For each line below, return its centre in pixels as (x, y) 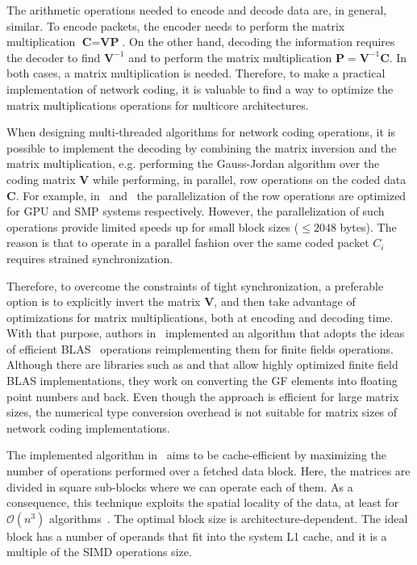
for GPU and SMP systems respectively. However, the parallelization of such (196, 211)
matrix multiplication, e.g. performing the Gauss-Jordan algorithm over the (193, 163)
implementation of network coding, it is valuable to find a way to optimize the (200, 88)
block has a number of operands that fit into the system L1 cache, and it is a (197, 536)
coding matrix (41, 179)
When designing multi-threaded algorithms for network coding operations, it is (201, 132)
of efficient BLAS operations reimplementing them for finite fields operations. (200, 348)
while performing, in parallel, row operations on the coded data (250, 179)
